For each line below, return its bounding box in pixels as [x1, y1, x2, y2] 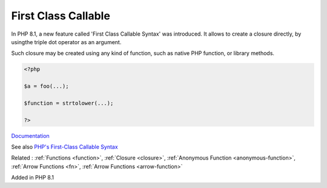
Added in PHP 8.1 [11, 174, 54, 181]
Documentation [11, 132, 50, 139]
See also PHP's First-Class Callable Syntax [11, 143, 118, 151]
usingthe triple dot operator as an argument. [11, 38, 122, 45]
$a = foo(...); [24, 83, 69, 90]
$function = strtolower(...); [24, 100, 114, 106]
